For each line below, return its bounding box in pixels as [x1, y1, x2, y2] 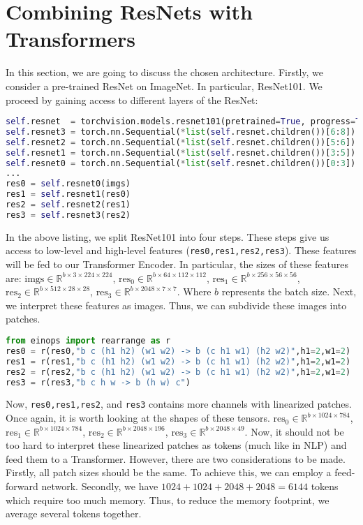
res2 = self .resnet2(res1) [6, 200, 131, 210]
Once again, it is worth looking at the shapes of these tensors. [6, 411, 270, 425]
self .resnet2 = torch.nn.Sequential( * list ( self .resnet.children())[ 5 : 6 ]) [6, 137, 356, 147]
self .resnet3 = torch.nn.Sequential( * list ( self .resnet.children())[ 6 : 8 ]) [6, 126, 356, 137]
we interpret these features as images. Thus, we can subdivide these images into [6, 297, 347, 312]
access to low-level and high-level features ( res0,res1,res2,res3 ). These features [6, 243, 357, 258]
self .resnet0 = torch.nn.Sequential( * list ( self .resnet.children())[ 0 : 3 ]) [6, 158, 356, 168]
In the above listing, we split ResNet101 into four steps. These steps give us [6, 229, 329, 244]
